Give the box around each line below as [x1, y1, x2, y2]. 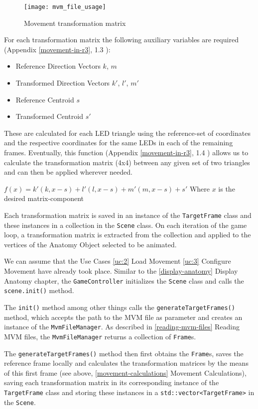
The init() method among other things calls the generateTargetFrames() [4, 302, 235, 312]
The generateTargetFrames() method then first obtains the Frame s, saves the [4, 348, 244, 358]
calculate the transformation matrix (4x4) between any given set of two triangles [4, 157, 250, 167]
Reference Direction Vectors [15, 61, 101, 71]
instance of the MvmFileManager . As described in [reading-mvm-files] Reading [4, 321, 240, 332]
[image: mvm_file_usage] [24, 3, 106, 10]
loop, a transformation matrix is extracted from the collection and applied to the [4, 229, 251, 240]
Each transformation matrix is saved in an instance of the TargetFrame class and [4, 209, 252, 220]
